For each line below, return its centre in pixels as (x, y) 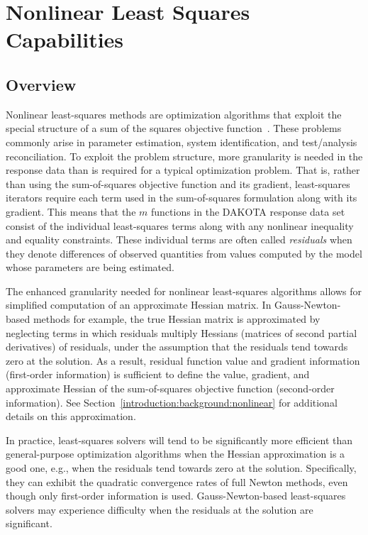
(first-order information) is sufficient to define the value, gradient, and (158, 374)
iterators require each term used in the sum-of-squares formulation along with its (182, 198)
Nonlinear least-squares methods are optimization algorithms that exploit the (174, 114)
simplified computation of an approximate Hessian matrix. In (139, 305)
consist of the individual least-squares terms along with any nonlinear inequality (180, 225)
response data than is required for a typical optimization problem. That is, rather (183, 170)
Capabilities (65, 39)
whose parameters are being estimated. (90, 267)
